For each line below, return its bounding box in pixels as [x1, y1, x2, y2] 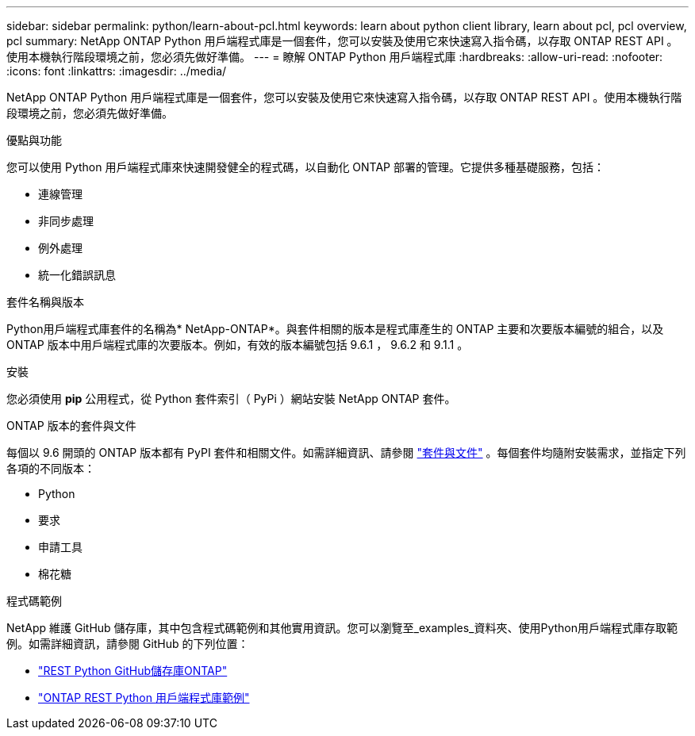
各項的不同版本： [6, 462, 95, 475]
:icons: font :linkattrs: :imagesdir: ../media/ [6, 64, 227, 78]
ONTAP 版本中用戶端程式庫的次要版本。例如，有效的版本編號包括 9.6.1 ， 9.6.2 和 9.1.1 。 [6, 338, 469, 351]
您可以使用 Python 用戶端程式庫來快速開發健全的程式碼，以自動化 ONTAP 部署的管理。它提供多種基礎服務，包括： [6, 160, 605, 174]
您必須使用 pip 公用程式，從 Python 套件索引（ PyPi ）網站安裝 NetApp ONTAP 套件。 [6, 392, 456, 405]
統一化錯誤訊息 [38, 268, 116, 282]
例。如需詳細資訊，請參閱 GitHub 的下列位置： [6, 637, 249, 650]
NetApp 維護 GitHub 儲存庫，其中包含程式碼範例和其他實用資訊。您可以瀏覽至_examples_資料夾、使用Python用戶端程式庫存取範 [6, 621, 678, 634]
